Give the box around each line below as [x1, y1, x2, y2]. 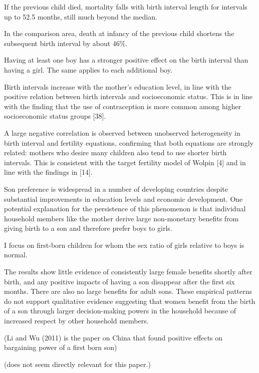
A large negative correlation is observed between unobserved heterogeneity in [4, 127, 240, 138]
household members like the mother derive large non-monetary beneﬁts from [4, 213, 239, 223]
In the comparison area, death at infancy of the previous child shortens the [4, 28, 234, 39]
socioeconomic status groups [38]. [4, 111, 106, 121]
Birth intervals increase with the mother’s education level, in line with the [4, 81, 231, 92]
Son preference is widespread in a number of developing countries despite [4, 183, 228, 194]
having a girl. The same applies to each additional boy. [4, 64, 172, 75]
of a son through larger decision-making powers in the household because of [4, 305, 236, 316]
